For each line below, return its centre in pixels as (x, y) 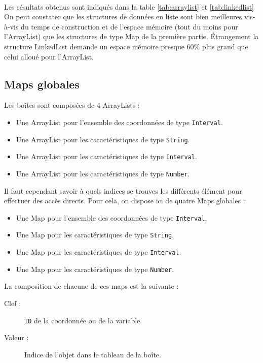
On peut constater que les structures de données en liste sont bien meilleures (123, 17)
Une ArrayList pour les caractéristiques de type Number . (103, 173)
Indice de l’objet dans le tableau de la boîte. (93, 354)
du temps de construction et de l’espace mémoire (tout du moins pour (129, 26)
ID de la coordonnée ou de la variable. (83, 320)
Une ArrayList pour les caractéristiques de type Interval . (106, 156)
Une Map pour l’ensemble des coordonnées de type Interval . (111, 217)
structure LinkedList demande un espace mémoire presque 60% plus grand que (126, 46)
